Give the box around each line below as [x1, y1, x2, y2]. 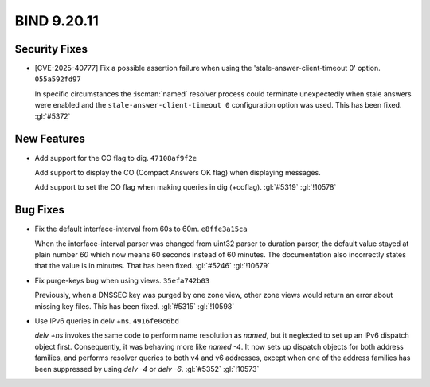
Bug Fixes [14, 203, 65, 217]
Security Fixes [14, 42, 88, 56]
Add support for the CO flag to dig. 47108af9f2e [34, 153, 197, 162]
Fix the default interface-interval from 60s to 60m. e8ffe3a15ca [34, 224, 248, 234]
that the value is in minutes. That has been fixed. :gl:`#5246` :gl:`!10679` [34, 261, 271, 271]
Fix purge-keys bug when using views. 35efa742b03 [34, 276, 210, 285]
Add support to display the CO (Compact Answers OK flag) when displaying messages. [34, 167, 322, 177]
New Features [14, 132, 85, 146]
